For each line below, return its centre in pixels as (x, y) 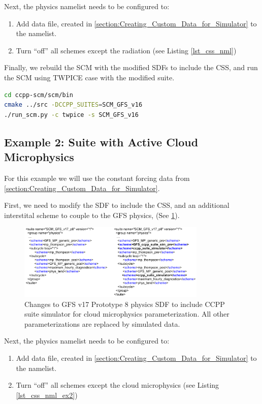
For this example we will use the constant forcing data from (97, 178)
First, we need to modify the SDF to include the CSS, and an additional (117, 205)
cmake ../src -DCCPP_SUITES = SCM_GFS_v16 (73, 105)
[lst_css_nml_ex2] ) (47, 395)
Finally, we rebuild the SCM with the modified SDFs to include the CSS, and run (131, 67)
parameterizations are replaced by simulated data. (102, 323)
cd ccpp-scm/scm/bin (39, 95)
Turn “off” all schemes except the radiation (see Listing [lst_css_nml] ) (126, 50)
